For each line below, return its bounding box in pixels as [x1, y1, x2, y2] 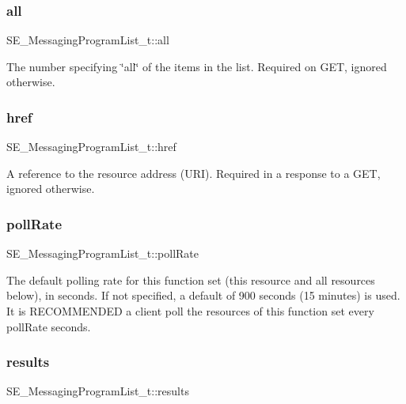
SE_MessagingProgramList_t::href [6, 138, 176, 155]
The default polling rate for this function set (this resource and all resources [6, 271, 375, 288]
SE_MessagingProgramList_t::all [6, 32, 169, 48]
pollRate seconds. [6, 318, 91, 334]
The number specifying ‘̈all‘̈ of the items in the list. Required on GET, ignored [6, 58, 387, 74]
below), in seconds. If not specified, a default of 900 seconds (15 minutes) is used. [6, 287, 400, 304]
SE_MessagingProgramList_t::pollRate [6, 245, 199, 262]
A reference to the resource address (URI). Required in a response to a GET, [6, 164, 381, 181]
